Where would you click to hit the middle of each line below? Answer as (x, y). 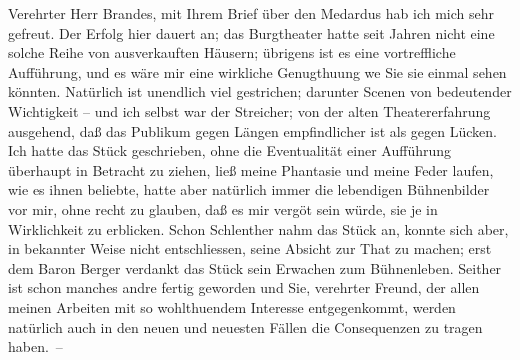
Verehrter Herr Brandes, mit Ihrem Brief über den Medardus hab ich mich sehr (251, 13)
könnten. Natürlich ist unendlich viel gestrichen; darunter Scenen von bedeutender (260, 91)
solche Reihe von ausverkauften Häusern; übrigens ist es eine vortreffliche (232, 52)
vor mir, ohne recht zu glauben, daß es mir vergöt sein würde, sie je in (223, 208)
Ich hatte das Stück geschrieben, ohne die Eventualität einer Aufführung (230, 150)
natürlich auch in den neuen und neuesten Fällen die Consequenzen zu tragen (245, 326)
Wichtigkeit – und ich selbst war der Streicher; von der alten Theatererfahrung (249, 110)
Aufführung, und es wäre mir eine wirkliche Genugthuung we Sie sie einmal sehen (257, 71)
